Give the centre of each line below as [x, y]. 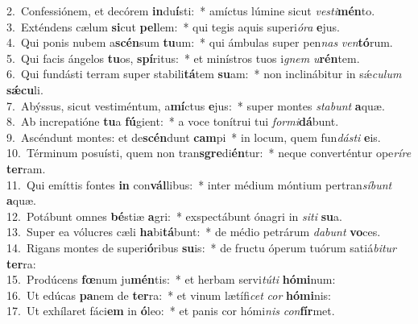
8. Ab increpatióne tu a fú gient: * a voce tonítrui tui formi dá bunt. [173, 121]
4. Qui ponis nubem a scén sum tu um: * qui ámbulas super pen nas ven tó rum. [200, 42]
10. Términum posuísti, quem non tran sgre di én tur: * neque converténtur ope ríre [209, 153]
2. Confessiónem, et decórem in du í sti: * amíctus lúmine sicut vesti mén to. [191, 10]
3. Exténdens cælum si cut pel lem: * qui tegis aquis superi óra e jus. [173, 26]
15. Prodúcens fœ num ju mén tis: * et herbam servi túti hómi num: [171, 279]
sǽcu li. [25, 89]
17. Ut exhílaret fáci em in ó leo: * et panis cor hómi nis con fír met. [171, 311]
